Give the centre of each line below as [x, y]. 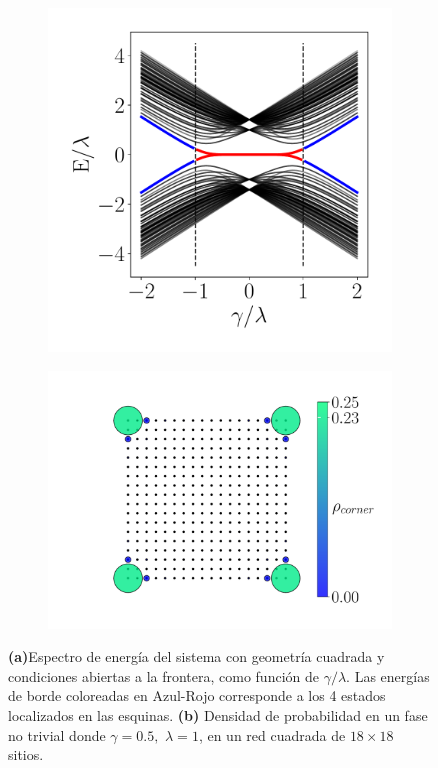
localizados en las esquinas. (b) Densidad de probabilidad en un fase [218, 714]
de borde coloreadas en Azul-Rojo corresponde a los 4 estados [197, 695]
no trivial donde [57, 734]
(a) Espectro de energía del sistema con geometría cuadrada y [196, 656]
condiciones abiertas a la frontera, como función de [163, 675]
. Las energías [388, 675]
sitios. [26, 754]
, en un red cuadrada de [272, 734]
